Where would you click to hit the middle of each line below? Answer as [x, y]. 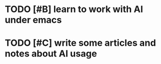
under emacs [33, 20]
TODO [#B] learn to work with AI [74, 9]
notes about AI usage [51, 54]
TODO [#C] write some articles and [80, 43]
